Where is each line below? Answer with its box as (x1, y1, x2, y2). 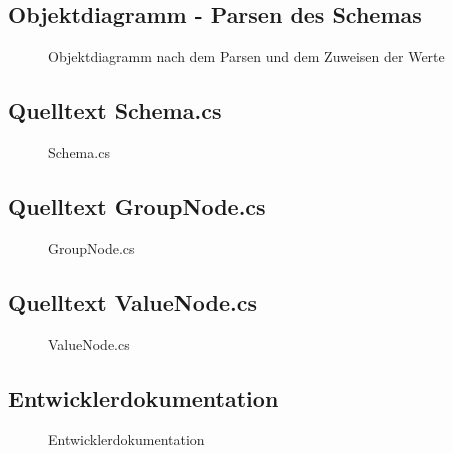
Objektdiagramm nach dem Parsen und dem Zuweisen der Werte (48, 46, 445, 67)
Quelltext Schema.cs (8, 95, 222, 126)
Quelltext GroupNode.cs (8, 190, 266, 221)
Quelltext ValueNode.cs (8, 286, 257, 317)
